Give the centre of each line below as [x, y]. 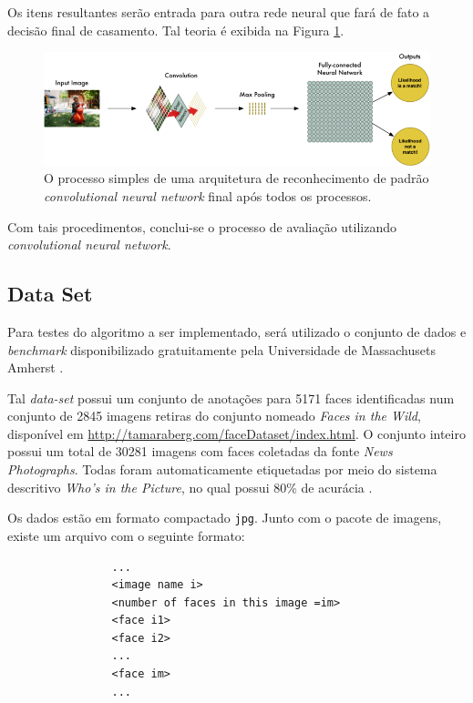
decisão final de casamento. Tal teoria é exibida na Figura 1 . [176, 30]
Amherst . [36, 367]
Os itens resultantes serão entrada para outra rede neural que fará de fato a [219, 12]
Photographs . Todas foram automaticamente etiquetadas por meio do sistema [222, 469]
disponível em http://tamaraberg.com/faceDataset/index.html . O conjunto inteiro [236, 433]
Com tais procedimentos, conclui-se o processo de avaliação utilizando [202, 226]
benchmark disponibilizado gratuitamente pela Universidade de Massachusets [221, 349]
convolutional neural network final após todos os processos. [208, 195]
